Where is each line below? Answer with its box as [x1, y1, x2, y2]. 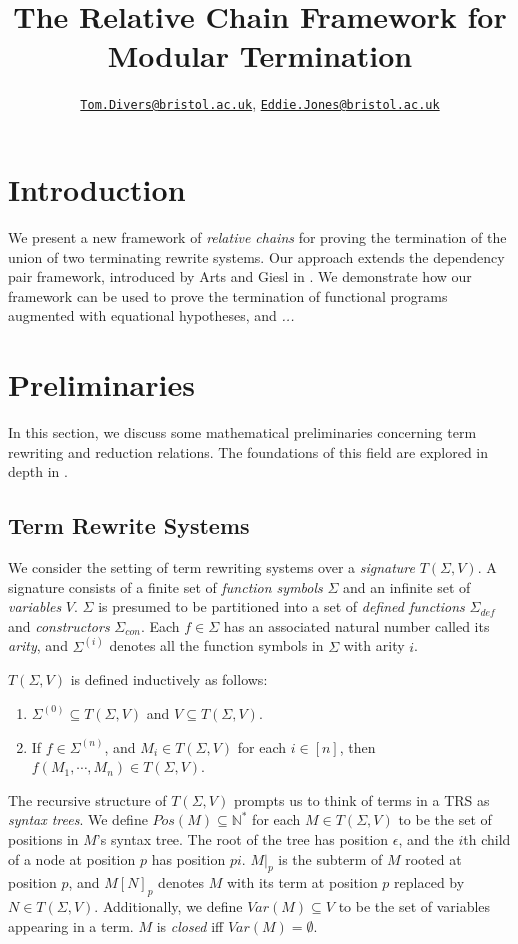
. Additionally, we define [94, 896, 243, 917]
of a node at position [8, 848, 136, 869]
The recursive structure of [8, 789, 167, 810]
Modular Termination [107, 35, 413, 76]
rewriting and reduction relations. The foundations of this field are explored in [8, 441, 489, 462]
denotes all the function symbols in [109, 635, 324, 656]
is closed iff [156, 915, 224, 936]
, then [339, 736, 376, 757]
